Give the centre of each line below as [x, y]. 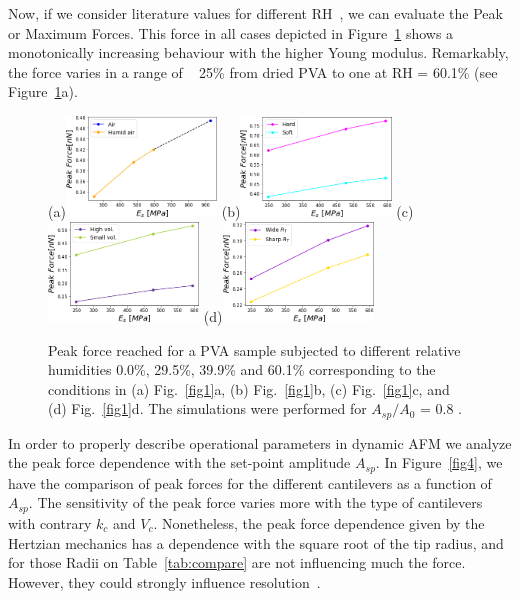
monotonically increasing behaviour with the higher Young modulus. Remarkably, [258, 52]
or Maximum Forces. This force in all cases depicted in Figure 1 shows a [231, 32]
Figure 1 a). [43, 91]
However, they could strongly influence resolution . [164, 581]
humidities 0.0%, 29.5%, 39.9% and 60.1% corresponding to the [242, 369]
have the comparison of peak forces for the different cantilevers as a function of [250, 482]
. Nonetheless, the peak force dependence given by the [319, 522]
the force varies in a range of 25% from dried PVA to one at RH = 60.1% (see [253, 71]
